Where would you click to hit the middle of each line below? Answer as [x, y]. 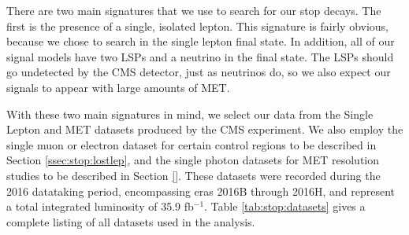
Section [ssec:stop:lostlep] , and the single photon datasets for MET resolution [193, 160]
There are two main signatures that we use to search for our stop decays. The [194, 10]
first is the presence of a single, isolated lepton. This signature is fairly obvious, [198, 26]
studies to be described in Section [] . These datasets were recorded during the [193, 175]
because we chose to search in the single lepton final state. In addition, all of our [201, 41]
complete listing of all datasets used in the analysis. [131, 221]
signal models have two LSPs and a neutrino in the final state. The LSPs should [200, 56]
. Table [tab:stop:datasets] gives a [285, 206]
